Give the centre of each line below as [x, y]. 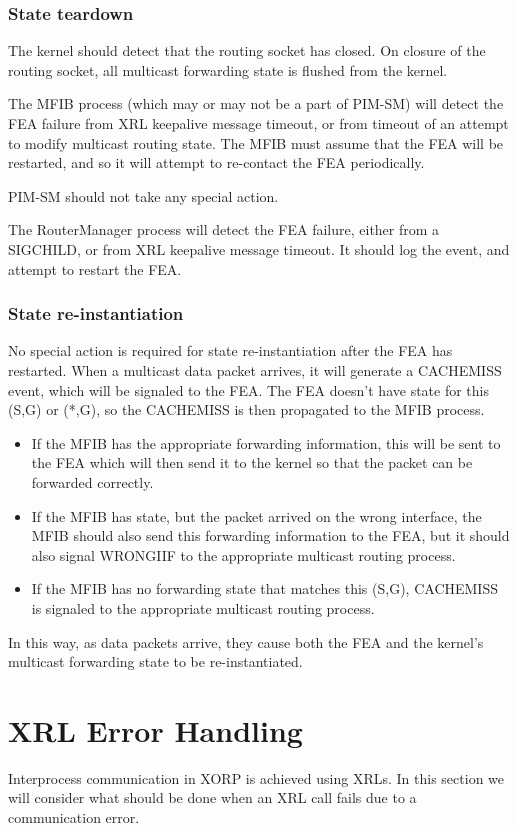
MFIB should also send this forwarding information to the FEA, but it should [270, 535]
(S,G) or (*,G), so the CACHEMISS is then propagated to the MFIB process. [246, 409]
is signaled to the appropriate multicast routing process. [203, 607]
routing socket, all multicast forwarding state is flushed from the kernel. [228, 69]
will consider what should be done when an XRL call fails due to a [212, 797]
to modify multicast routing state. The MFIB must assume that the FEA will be [256, 142]
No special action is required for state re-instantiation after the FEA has [230, 350]
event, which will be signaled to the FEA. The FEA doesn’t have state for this [248, 389]
